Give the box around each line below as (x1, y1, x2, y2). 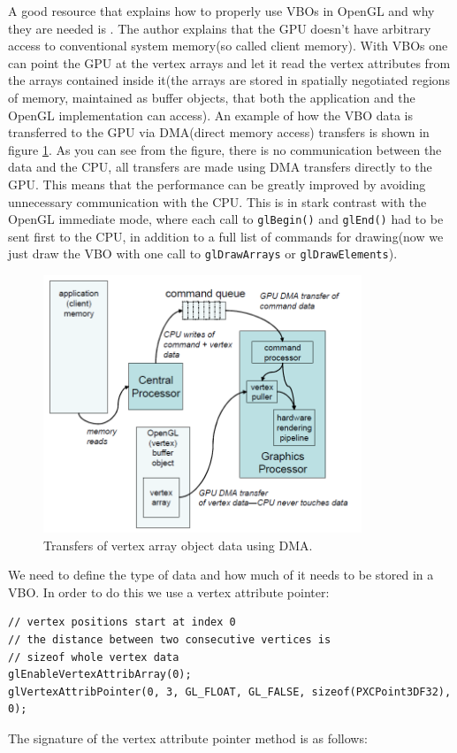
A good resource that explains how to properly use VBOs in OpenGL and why (8, 2, 435, 19)
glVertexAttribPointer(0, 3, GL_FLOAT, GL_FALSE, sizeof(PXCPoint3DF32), (8, 685, 452, 698)
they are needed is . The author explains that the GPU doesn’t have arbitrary (8, 19, 431, 37)
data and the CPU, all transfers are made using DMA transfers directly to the (8, 158, 432, 176)
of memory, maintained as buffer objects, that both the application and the (8, 88, 415, 106)
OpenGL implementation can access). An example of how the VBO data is (8, 105, 414, 124)
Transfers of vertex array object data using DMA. (43, 535, 313, 554)
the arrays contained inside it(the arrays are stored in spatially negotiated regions (8, 71, 451, 89)
